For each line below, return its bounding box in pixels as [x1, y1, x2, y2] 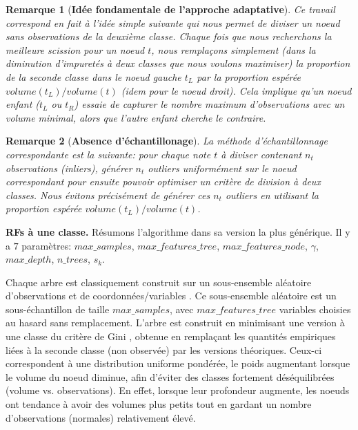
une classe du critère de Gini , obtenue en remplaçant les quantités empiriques [6, 329, 336, 344]
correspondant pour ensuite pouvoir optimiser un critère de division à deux [6, 174, 321, 189]
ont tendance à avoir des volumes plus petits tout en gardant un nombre [6, 397, 312, 411]
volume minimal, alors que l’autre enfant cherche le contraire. [6, 110, 266, 124]
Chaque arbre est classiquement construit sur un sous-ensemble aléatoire [6, 274, 312, 289]
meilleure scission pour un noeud [6, 42, 145, 57]
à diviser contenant [221, 147, 302, 161]
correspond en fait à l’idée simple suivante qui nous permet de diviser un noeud [6, 15, 340, 30]
